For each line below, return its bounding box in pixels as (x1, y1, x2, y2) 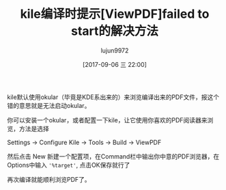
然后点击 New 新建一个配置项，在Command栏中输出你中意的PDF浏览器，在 (7, 152, 220, 161)
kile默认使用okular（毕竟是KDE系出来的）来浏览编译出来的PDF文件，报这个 (7, 93, 220, 101)
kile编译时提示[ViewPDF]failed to (20, 6, 210, 22)
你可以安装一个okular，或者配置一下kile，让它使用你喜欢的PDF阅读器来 (7, 116, 208, 124)
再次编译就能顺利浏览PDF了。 (7, 175, 91, 183)
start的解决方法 (70, 23, 159, 39)
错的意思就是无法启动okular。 (7, 101, 91, 109)
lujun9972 (100, 46, 129, 55)
